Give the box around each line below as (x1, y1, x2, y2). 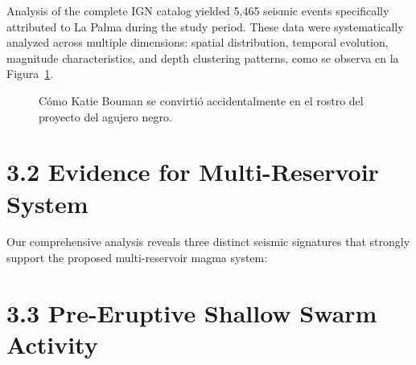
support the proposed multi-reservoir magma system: (6, 249, 268, 266)
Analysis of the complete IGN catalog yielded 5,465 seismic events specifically (6, 2, 389, 18)
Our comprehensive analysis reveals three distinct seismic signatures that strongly (6, 233, 410, 250)
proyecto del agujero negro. (39, 108, 172, 125)
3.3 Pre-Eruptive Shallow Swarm (6, 296, 377, 329)
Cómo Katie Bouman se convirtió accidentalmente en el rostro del (39, 92, 364, 109)
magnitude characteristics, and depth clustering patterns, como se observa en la (6, 49, 399, 66)
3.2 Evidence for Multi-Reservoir (6, 155, 379, 188)
